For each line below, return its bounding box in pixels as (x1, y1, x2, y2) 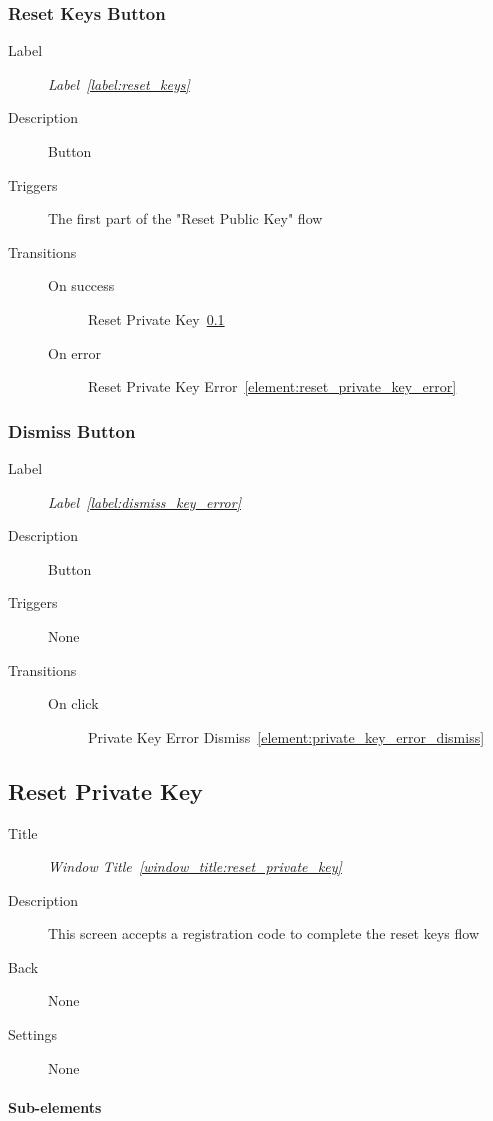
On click (48, 693, 99, 714)
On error (48, 342, 102, 363)
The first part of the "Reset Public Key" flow (48, 208, 323, 229)
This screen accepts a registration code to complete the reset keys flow (48, 923, 480, 944)
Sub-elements (8, 1096, 102, 1117)
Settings (8, 1024, 58, 1045)
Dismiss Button (8, 418, 136, 443)
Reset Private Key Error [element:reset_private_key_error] (88, 376, 457, 397)
